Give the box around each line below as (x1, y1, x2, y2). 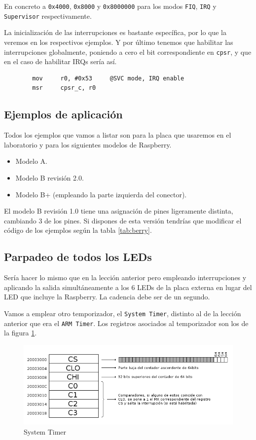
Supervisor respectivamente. (4, 10, 92, 21)
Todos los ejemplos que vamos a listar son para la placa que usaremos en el (4, 130, 231, 140)
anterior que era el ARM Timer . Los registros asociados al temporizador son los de (4, 318, 249, 328)
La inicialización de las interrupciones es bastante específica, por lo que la (4, 27, 227, 37)
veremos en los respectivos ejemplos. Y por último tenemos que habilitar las (4, 37, 233, 47)
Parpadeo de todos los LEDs (4, 249, 152, 264)
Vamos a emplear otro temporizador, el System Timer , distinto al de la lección (4, 308, 241, 318)
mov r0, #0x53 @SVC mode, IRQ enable (32, 74, 184, 82)
